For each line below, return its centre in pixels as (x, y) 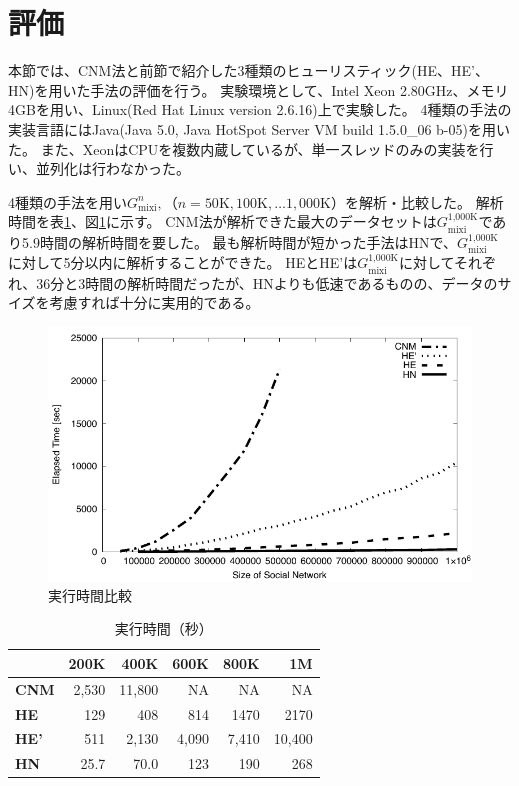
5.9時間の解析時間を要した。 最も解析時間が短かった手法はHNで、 (239, 241)
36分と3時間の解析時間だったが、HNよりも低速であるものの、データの (267, 282)
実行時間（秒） (163, 628)
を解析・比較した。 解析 (424, 201)
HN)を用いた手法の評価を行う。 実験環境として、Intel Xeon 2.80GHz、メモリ (258, 89)
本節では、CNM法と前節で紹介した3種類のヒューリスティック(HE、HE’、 (249, 70)
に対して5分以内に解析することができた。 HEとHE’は (183, 262)
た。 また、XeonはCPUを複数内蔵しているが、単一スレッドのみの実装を (244, 148)
